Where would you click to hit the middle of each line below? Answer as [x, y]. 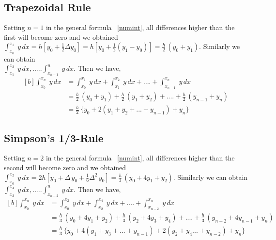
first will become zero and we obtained [61, 37]
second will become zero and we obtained [65, 167]
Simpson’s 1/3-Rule [54, 137]
